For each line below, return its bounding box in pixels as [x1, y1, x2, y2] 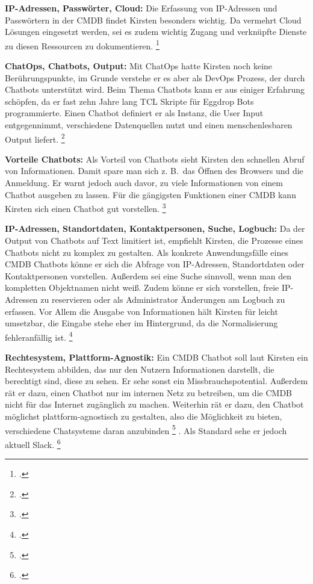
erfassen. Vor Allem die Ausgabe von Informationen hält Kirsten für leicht [5, 305, 278, 317]
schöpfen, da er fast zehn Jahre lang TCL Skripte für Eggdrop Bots [5, 95, 254, 107]
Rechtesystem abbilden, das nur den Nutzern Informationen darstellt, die [5, 362, 274, 375]
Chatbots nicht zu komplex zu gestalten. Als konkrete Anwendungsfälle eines [5, 246, 288, 258]
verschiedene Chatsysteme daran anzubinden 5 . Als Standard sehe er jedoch [5, 422, 287, 436]
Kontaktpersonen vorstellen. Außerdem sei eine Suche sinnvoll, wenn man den [5, 269, 292, 282]
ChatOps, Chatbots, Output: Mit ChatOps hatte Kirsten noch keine [5, 60, 273, 72]
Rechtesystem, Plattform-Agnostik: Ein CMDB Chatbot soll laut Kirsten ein [5, 351, 308, 364]
